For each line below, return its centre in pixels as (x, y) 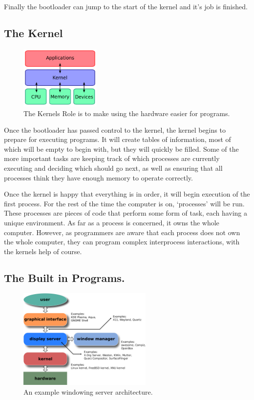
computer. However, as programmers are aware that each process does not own (122, 232)
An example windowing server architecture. (88, 391)
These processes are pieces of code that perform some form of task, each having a (126, 213)
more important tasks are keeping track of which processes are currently (112, 158)
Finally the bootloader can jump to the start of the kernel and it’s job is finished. (126, 6)
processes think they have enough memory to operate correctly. (98, 177)
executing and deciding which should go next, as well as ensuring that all (113, 168)
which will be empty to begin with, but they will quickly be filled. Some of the (121, 149)
